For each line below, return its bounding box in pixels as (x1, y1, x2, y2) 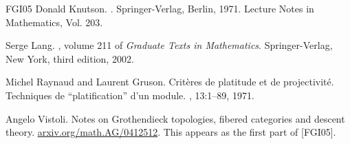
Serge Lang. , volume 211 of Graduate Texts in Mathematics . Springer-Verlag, (6, 38, 333, 52)
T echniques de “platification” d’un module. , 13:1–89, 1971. (6, 88, 254, 102)
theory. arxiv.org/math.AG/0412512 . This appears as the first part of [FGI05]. (6, 125, 336, 139)
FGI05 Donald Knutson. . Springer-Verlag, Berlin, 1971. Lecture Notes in (6, 1, 314, 15)
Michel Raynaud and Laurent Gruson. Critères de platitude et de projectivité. (6, 74, 334, 89)
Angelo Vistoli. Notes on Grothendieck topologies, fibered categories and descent (6, 111, 345, 125)
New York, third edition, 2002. (6, 51, 134, 65)
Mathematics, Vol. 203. (6, 14, 103, 29)
